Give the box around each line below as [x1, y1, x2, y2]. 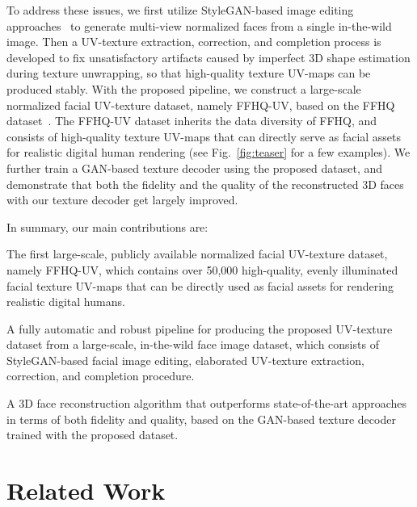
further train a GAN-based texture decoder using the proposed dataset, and [6, 159, 383, 176]
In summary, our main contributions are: [6, 218, 208, 235]
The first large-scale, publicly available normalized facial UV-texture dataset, [6, 245, 388, 262]
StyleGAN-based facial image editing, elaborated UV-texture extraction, [6, 351, 364, 368]
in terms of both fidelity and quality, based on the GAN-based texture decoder [6, 410, 396, 427]
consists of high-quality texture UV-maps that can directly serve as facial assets [6, 128, 402, 145]
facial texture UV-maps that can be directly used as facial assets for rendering [6, 277, 394, 294]
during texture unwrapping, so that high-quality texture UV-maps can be [6, 65, 371, 82]
